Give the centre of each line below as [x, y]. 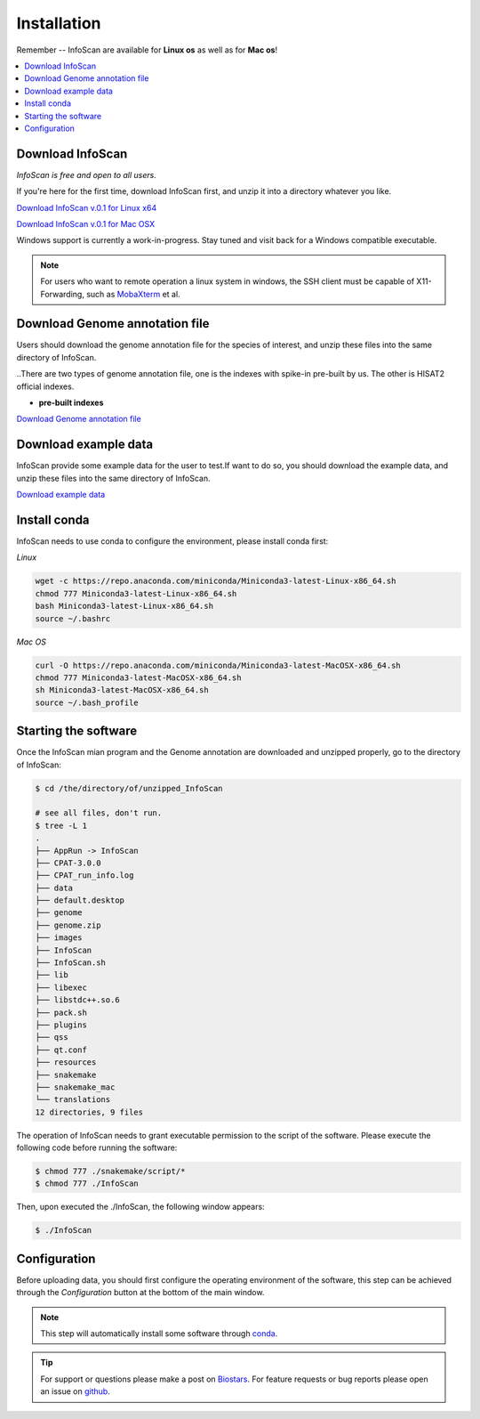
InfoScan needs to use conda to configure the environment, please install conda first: [172, 541]
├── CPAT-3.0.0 [68, 863]
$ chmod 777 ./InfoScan [87, 1184]
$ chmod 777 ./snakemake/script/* [110, 1172]
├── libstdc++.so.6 [77, 1000]
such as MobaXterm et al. [133, 294]
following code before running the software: [97, 1147]
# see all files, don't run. [99, 813]
